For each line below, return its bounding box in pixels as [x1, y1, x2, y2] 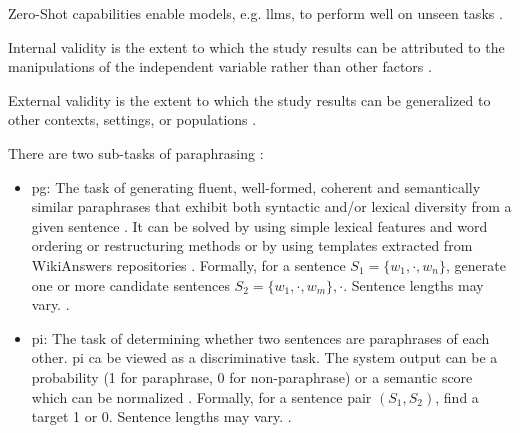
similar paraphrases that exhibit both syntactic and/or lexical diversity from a [31, 196, 512, 217]
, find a [435, 386, 479, 407]
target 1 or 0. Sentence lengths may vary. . [31, 406, 292, 427]
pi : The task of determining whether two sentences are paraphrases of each [31, 327, 490, 348]
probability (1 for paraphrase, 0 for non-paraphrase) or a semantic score [31, 366, 473, 387]
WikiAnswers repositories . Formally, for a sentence [31, 254, 346, 275]
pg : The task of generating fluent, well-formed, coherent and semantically [31, 176, 481, 197]
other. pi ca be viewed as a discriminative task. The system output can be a [31, 347, 498, 368]
